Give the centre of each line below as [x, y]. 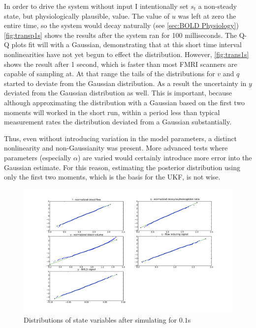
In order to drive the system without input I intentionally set [96, 6]
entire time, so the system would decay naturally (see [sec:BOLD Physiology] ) [121, 25]
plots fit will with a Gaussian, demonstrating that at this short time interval [127, 45]
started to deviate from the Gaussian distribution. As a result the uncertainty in [125, 83]
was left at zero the [207, 15]
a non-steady [217, 6]
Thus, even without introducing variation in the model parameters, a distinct [120, 138]
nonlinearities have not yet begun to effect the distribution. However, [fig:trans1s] [127, 54]
